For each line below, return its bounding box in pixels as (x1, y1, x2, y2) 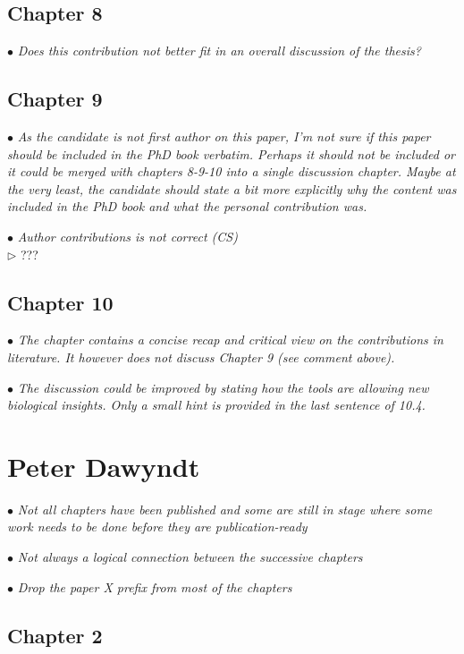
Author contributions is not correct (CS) (17, 226, 238, 245)
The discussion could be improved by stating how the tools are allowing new (17, 378, 429, 396)
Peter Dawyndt (7, 447, 200, 484)
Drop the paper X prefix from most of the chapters (17, 577, 292, 596)
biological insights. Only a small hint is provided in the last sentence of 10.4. (7, 395, 426, 414)
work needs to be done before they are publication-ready (7, 517, 308, 536)
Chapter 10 (7, 288, 114, 316)
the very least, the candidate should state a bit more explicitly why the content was (7, 179, 457, 198)
